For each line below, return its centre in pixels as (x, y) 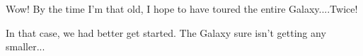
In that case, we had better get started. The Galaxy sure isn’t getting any (166, 32)
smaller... (25, 46)
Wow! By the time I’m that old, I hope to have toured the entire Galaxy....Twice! (182, 9)
